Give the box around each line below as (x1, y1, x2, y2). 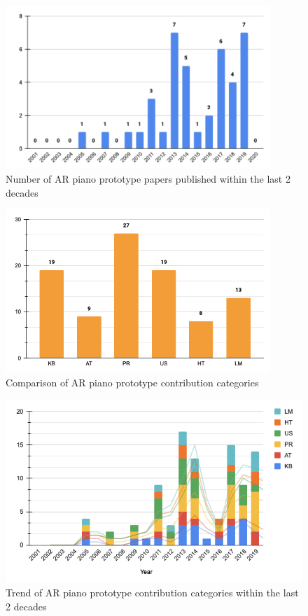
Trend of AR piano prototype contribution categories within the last (6, 585, 299, 600)
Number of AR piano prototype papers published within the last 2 (6, 171, 290, 185)
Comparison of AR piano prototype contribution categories (6, 375, 259, 390)
